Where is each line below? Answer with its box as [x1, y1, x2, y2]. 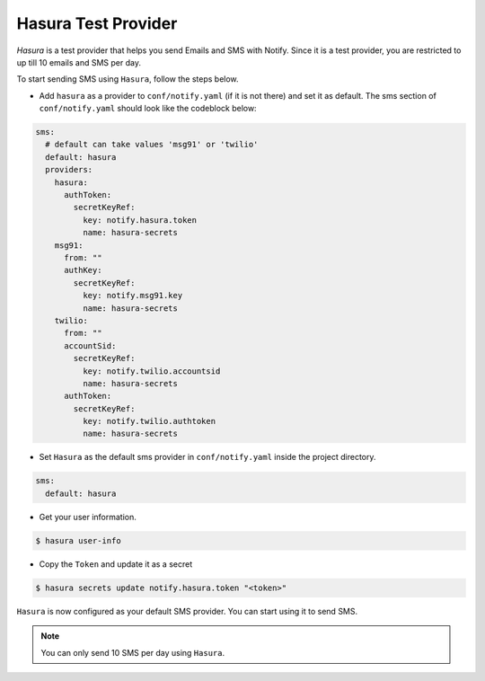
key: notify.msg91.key [82, 290, 183, 301]
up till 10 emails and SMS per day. [16, 57, 141, 67]
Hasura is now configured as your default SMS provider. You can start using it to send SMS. [16, 606, 358, 616]
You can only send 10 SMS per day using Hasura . [40, 647, 225, 658]
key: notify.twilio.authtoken [82, 416, 216, 427]
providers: [45, 164, 93, 175]
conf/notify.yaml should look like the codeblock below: [39, 103, 257, 114]
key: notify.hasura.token [82, 215, 198, 225]
